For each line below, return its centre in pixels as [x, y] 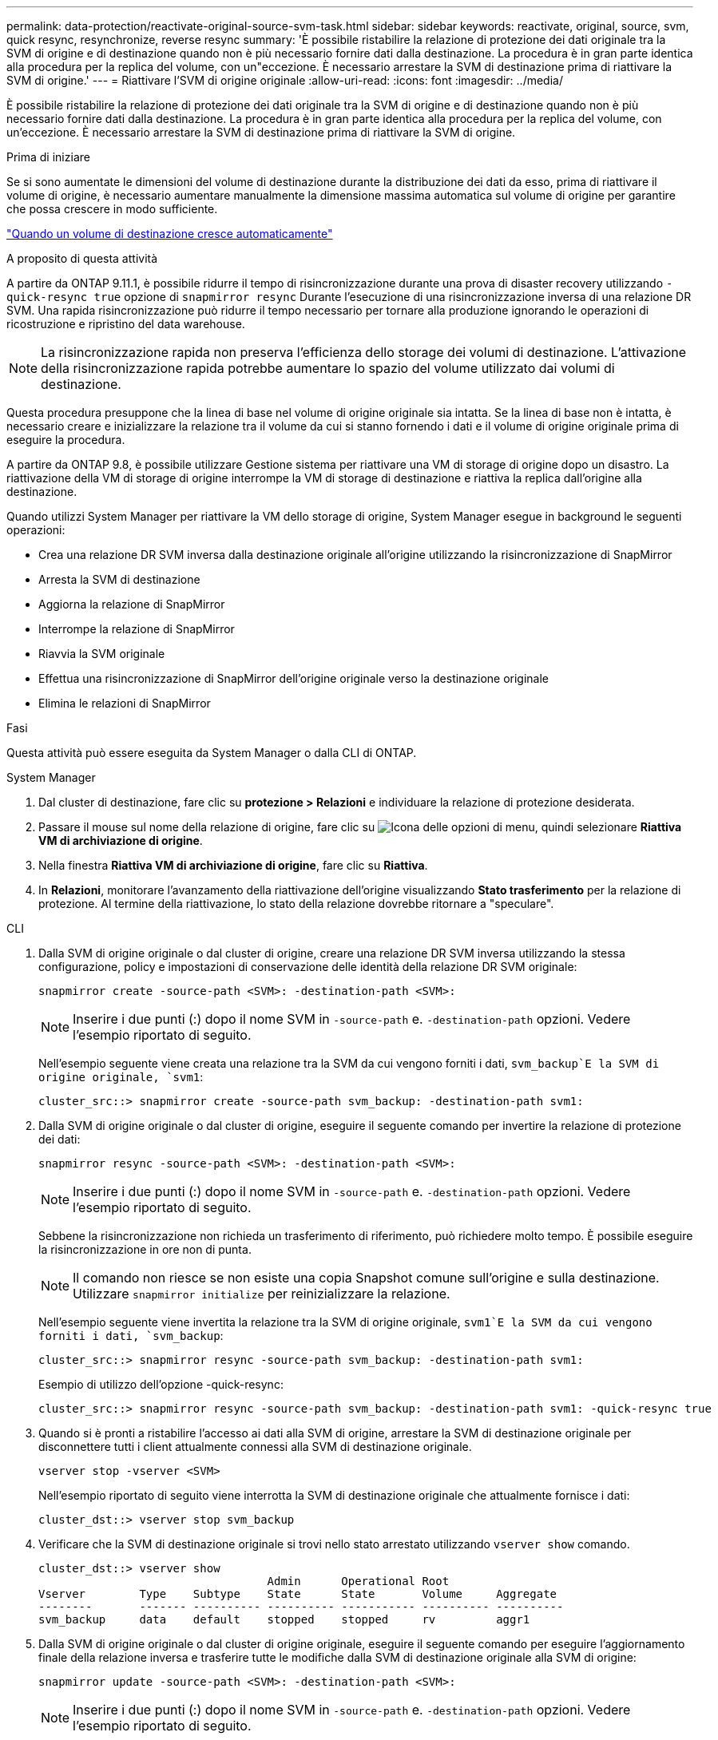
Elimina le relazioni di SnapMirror [125, 703]
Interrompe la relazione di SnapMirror [137, 629]
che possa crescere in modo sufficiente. [112, 209]
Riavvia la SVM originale [102, 654]
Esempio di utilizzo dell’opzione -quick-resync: [161, 1384]
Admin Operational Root [358, 1581]
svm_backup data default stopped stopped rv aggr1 [284, 1619]
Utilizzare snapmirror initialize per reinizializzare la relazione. [262, 1294]
